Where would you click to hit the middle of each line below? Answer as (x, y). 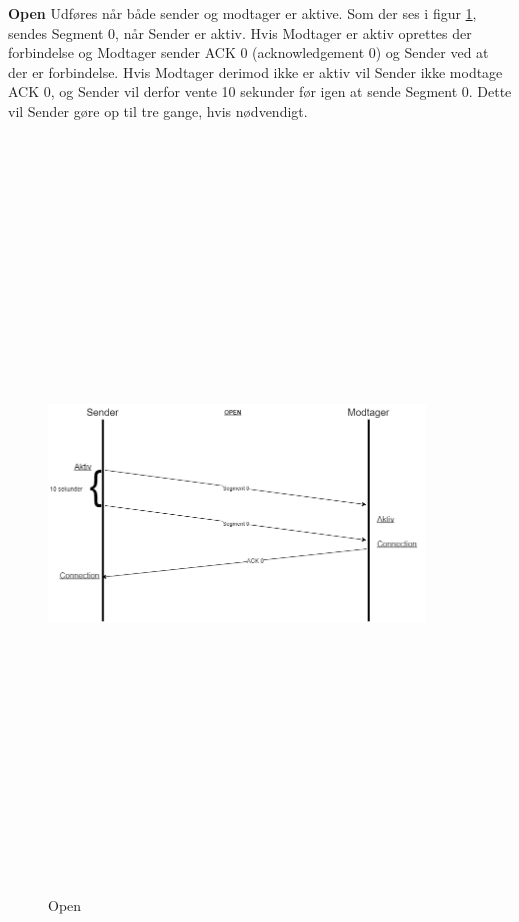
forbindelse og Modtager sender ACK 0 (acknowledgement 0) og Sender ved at (248, 52)
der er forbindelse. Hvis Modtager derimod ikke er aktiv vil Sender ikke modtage (255, 71)
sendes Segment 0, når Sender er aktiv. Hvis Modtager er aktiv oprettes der (240, 32)
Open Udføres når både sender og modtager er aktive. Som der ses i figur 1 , (242, 13)
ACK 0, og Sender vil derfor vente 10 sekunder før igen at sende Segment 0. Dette (260, 91)
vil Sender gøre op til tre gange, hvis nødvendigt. (158, 110)
